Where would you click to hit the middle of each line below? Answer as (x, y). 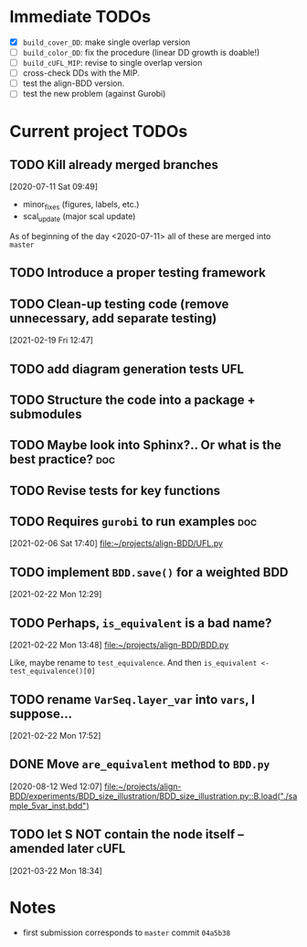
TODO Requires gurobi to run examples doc (133, 522)
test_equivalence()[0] (53, 672)
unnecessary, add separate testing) (113, 318)
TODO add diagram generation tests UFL (127, 368)
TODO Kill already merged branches (114, 165)
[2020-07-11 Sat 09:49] (54, 187)
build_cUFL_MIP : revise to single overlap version (112, 63)
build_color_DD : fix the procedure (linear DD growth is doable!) (141, 53)
